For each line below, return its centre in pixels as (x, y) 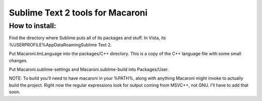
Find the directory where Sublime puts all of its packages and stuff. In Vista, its (87, 38)
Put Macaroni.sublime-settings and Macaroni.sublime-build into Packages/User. (89, 69)
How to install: (33, 26)
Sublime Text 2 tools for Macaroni (78, 13)
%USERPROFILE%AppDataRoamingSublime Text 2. (60, 45)
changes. (18, 60)
